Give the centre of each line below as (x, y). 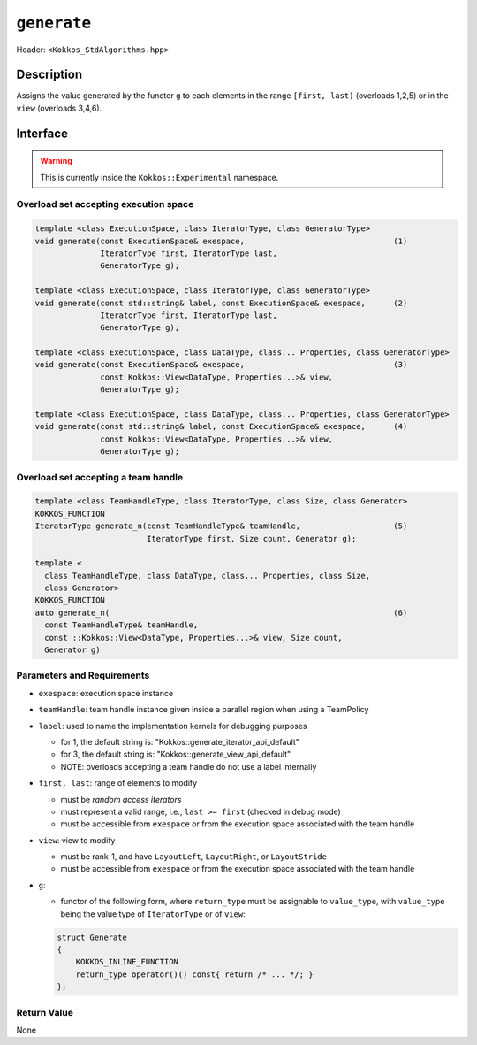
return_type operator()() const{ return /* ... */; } (194, 974)
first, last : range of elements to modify (118, 783)
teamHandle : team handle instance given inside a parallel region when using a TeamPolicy (204, 710)
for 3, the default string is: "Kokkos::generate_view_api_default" (176, 754)
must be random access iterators (121, 799)
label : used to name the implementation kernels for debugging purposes (173, 726)
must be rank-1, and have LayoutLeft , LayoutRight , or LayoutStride (193, 857)
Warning (56, 161)
